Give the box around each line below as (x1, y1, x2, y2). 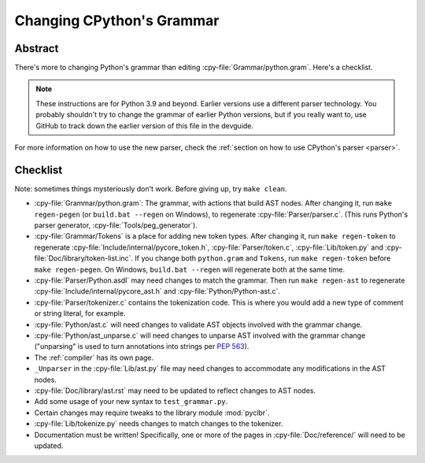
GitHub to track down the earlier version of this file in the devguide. (35, 120, 254, 130)
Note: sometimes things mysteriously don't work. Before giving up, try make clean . (14, 183, 287, 193)
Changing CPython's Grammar (14, 12, 220, 29)
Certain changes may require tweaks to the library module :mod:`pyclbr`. (34, 408, 270, 417)
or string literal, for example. (34, 309, 126, 318)
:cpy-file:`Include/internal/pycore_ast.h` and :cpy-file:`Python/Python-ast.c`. (34, 287, 281, 296)
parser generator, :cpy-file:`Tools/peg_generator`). (34, 220, 198, 230)
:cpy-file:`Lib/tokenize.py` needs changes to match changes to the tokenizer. (34, 419, 283, 428)
